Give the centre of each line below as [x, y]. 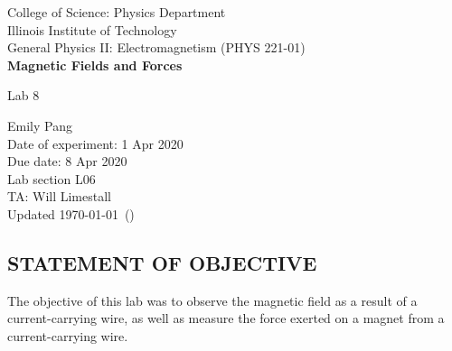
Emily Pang [40, 125]
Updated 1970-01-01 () [71, 213]
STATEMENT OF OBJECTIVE [162, 262]
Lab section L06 [52, 178]
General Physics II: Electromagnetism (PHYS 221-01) [156, 47]
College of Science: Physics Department [117, 12]
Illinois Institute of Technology [92, 29]
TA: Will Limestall [59, 196]
